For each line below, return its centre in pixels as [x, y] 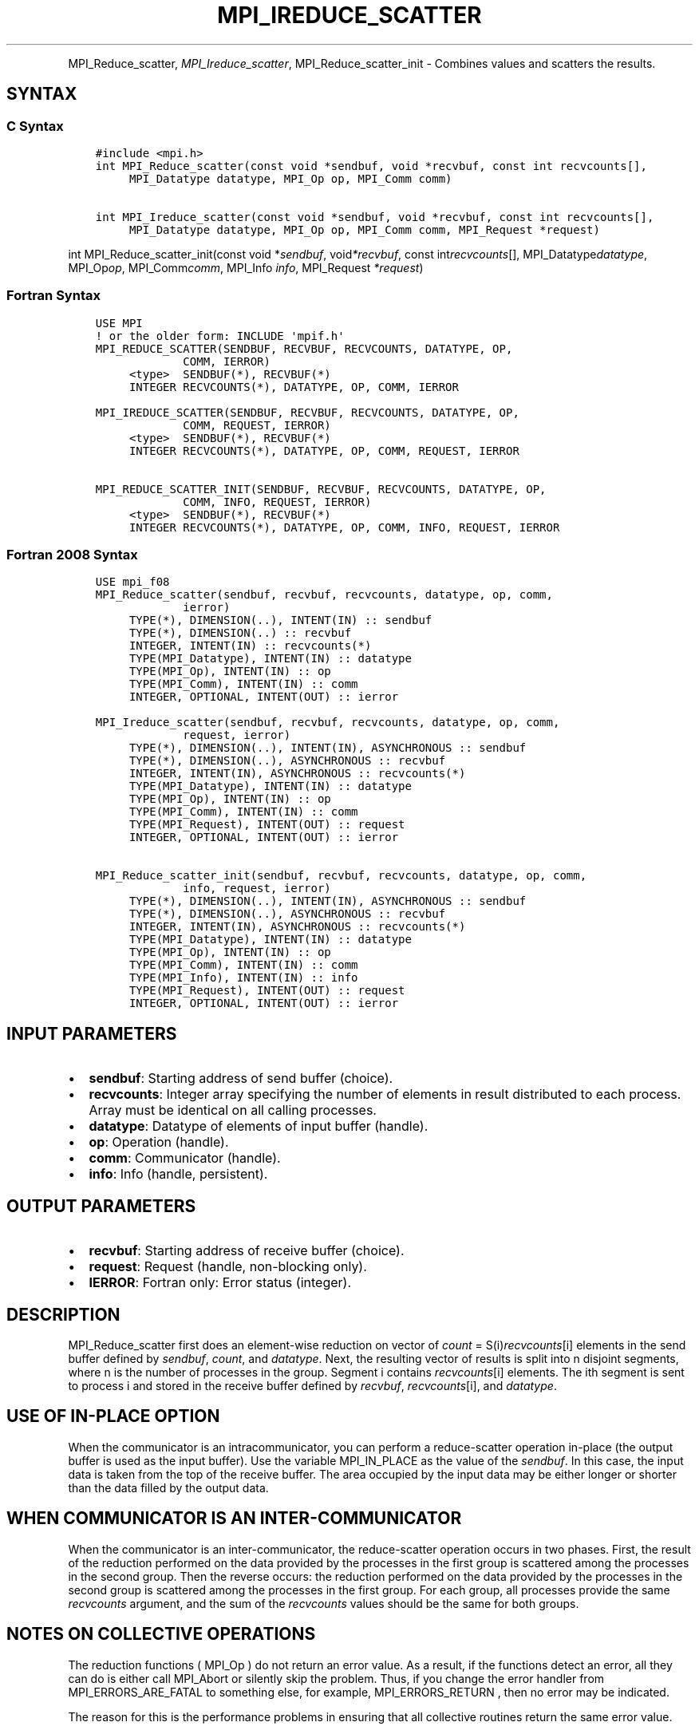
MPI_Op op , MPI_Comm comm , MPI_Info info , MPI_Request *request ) [246, 267]
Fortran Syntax [53, 296]
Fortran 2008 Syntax [72, 555]
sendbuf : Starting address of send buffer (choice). [241, 1078]
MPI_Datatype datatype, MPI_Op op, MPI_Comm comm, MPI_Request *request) [364, 229]
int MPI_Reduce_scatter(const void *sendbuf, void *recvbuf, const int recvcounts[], [371, 166]
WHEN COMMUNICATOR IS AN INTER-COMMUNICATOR [234, 1519]
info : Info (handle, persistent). [178, 1174]
